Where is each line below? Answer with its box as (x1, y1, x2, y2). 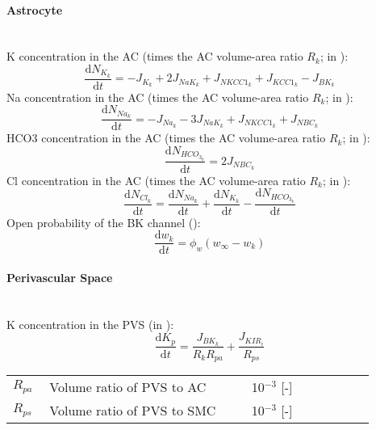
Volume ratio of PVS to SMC (49, 400, 216, 419)
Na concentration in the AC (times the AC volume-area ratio (6, 88, 309, 105)
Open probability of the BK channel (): (6, 213, 201, 230)
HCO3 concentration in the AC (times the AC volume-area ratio (6, 129, 326, 146)
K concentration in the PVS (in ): (6, 315, 174, 332)
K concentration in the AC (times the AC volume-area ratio (6, 48, 303, 65)
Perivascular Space (6, 269, 113, 286)
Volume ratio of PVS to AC (49, 377, 207, 396)
